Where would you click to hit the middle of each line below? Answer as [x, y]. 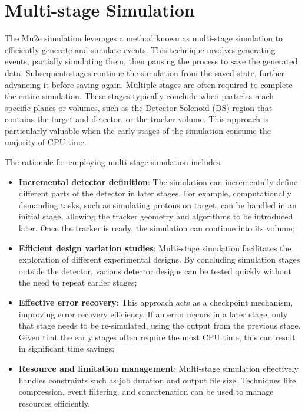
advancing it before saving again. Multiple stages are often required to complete [149, 84]
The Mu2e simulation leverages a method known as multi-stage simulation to [144, 38]
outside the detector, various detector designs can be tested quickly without [155, 271]
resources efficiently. [54, 403]
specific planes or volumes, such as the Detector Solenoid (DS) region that [139, 107]
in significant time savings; [67, 348]
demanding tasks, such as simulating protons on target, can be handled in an [158, 204]
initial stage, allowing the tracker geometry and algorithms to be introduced [156, 216]
